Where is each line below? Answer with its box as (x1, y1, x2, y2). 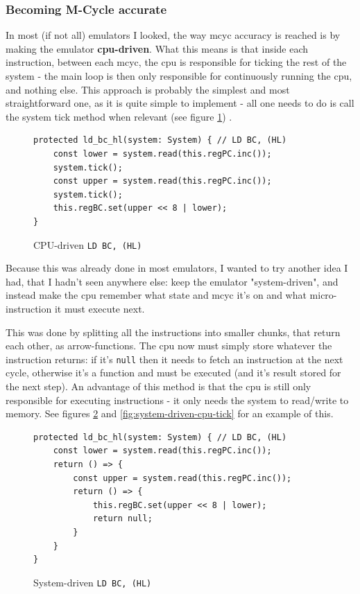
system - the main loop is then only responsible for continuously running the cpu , (6, 69, 352, 82)
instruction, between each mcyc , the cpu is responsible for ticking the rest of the (6, 55, 347, 69)
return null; (92, 514, 153, 524)
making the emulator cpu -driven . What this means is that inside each (6, 41, 309, 55)
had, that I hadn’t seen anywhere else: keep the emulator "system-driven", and (6, 274, 338, 288)
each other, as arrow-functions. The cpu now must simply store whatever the (6, 338, 332, 353)
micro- (309, 288, 337, 302)
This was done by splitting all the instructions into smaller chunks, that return (6, 324, 341, 339)
